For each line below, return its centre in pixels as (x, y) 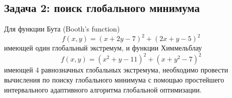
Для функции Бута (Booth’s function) (62, 29)
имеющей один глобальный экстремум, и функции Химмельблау (103, 48)
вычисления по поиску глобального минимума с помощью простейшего (114, 79)
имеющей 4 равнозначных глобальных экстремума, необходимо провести (116, 70)
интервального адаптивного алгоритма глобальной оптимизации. (103, 89)
